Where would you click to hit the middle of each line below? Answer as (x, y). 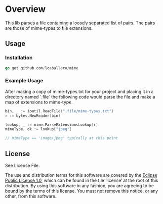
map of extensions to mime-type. (39, 102)
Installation (19, 58)
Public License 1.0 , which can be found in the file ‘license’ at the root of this (82, 180)
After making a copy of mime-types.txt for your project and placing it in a (80, 91)
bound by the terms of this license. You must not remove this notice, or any (81, 191)
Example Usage (24, 81)
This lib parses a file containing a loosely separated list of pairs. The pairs (80, 23)
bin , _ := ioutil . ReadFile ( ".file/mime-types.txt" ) (59, 111)
